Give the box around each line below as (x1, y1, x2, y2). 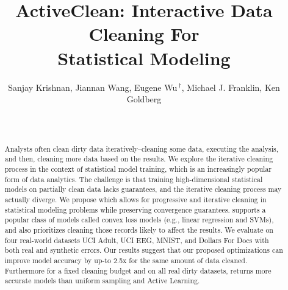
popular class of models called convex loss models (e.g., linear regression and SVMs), (4, 214, 274, 225)
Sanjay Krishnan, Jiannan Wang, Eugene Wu (8, 80, 178, 93)
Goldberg (126, 93, 162, 105)
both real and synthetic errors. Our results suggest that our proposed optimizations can (4, 245, 283, 255)
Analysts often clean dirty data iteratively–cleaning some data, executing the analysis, (4, 143, 279, 154)
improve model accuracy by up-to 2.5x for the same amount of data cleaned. (4, 255, 248, 265)
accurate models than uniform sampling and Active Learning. (4, 275, 200, 286)
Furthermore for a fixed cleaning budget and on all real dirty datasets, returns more (4, 265, 272, 275)
